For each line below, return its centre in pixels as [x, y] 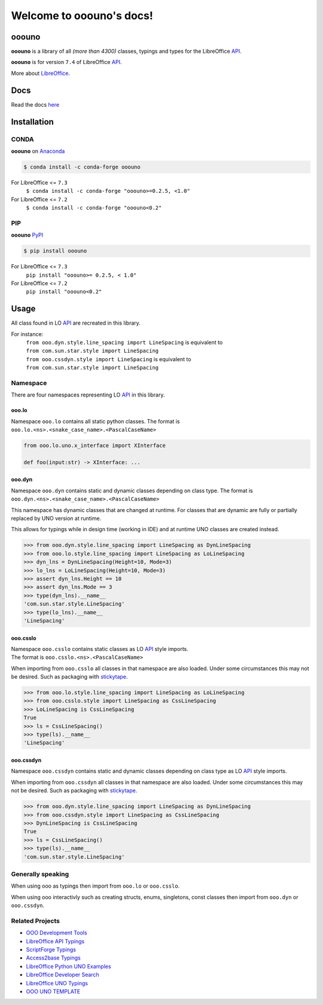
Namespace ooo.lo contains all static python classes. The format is [95, 421]
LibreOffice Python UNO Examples [68, 966]
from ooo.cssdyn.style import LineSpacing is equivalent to [109, 359]
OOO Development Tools [57, 933]
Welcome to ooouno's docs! [82, 16]
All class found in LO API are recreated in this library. [76, 323]
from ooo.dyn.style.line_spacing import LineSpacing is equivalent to [124, 343]
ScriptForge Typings [51, 949]
